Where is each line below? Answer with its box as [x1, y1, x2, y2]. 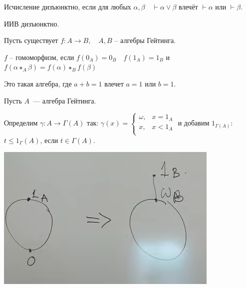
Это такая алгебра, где [4, 78, 72, 88]
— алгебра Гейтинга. [32, 95, 96, 105]
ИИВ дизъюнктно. [4, 18, 59, 28]
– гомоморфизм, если [9, 51, 74, 62]
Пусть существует [4, 35, 58, 45]
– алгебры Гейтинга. [114, 35, 176, 45]
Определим [4, 117, 38, 128]
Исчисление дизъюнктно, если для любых [4, 1, 131, 11]
